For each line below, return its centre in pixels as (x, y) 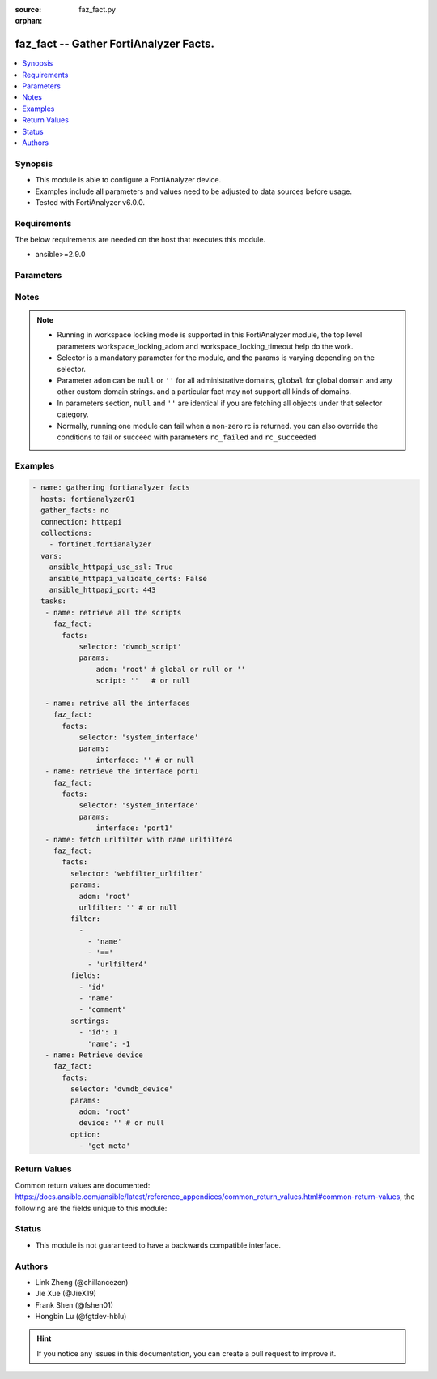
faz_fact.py (98, 9)
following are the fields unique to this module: (91, 1208)
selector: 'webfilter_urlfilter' (136, 873)
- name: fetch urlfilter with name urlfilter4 (139, 839)
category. (73, 414)
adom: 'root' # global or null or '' (171, 669)
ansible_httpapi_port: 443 (103, 589)
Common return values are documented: (83, 1185)
